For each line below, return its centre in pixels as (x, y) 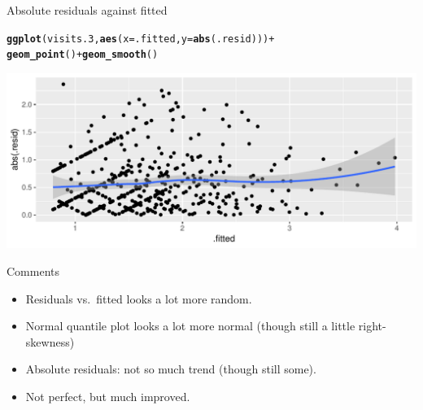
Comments (33, 271)
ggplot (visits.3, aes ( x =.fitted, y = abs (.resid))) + (141, 39)
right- (372, 326)
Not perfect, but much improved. (108, 397)
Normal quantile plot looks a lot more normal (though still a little (190, 326)
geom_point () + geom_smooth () (83, 55)
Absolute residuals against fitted (87, 10)
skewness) (50, 341)
